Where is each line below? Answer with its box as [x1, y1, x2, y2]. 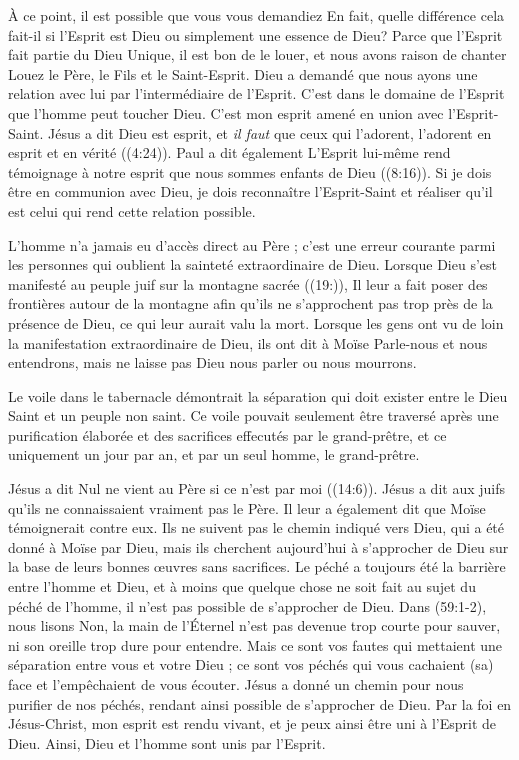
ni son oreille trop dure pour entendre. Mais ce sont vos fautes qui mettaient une [8, 634, 503, 655]
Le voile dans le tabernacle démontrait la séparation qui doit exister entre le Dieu [8, 385, 508, 406]
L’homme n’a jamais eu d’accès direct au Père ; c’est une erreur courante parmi [8, 234, 496, 255]
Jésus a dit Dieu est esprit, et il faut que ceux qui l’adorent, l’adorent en [48, 122, 492, 143]
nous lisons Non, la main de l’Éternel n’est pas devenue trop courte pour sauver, [8, 615, 501, 636]
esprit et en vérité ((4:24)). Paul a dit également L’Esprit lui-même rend [8, 142, 451, 163]
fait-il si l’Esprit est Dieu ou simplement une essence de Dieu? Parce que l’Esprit [8, 24, 503, 45]
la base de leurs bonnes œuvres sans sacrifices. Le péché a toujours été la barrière [8, 556, 506, 577]
